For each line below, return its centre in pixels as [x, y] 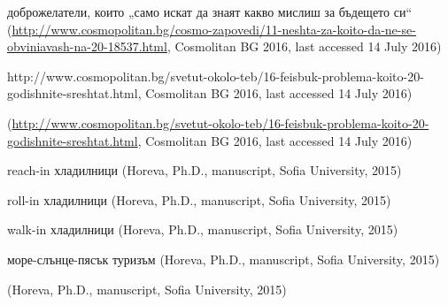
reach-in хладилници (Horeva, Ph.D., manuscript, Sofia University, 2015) [205, 170]
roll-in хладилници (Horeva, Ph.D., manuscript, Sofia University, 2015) [199, 199]
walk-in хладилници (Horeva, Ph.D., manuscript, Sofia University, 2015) [203, 229]
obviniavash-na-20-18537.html [87, 46]
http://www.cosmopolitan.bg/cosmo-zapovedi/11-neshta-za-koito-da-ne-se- [214, 29]
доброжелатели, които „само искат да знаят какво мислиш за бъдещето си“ [210, 11]
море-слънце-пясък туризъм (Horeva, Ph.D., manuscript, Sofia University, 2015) [224, 259]
